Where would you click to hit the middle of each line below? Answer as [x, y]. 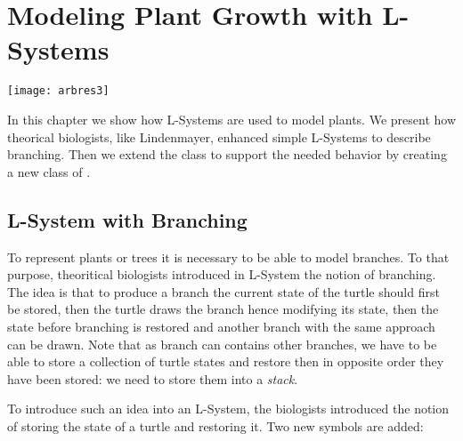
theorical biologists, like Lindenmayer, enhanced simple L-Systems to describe [219, 136]
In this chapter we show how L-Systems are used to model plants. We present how [231, 119]
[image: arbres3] [58, 91]
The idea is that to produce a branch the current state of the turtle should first [223, 291]
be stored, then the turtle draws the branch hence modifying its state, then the [223, 309]
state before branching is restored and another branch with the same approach [221, 326]
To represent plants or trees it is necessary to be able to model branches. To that [228, 257]
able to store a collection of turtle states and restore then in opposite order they [226, 361]
